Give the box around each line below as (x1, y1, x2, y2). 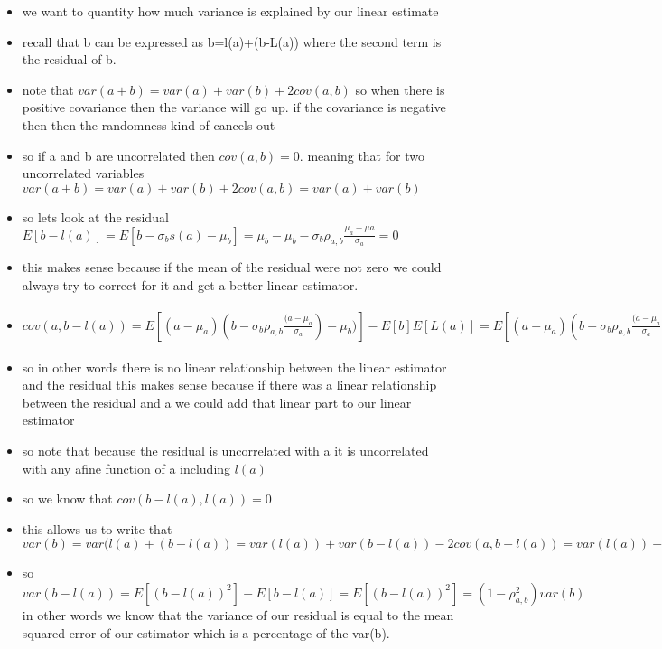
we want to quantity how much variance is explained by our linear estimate (22, 2, 439, 20)
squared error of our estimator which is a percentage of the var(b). (22, 623, 390, 642)
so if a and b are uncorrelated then (22, 146, 215, 165)
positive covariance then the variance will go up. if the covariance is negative (22, 98, 446, 117)
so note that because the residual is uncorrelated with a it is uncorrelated (22, 440, 429, 459)
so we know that (22, 489, 113, 508)
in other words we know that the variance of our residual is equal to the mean (22, 605, 454, 624)
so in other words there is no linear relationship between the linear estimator (22, 357, 447, 376)
